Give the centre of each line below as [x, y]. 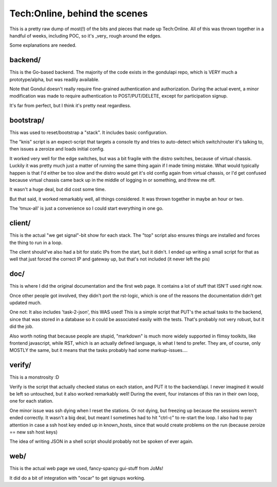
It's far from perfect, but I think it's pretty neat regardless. [70, 105]
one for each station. [32, 401]
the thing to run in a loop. [36, 242]
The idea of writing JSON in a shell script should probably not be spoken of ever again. [101, 441]
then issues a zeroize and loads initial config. [57, 149]
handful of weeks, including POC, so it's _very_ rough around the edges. [85, 35]
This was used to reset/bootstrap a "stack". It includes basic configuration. [88, 132]
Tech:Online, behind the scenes [79, 13]
